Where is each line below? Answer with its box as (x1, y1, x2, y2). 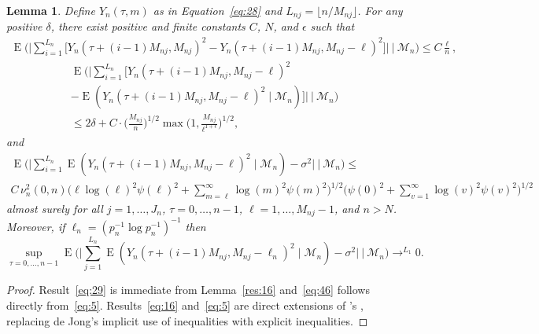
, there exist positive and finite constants (50, 18, 246, 35)
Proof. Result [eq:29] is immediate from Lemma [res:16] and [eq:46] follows (6, 281, 370, 298)
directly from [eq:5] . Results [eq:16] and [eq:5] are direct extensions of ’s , (6, 297, 364, 314)
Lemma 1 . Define (6, 2, 95, 18)
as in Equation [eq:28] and (153, 2, 282, 18)
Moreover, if (6, 218, 65, 234)
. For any (357, 2, 403, 18)
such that (310, 18, 355, 35)
